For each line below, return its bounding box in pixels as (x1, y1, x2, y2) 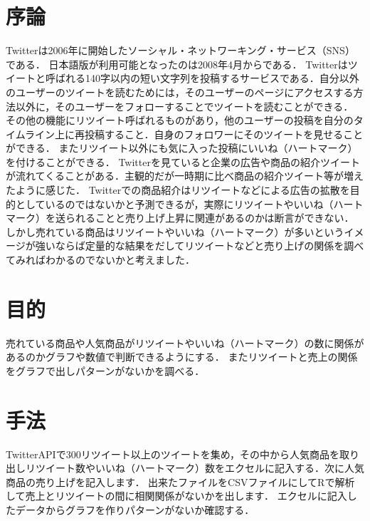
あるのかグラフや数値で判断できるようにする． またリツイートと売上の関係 (6, 349, 358, 364)
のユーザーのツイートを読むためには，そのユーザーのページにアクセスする (6, 84, 354, 99)
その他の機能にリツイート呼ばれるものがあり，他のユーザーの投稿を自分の (6, 113, 354, 128)
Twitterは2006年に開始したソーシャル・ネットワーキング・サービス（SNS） (6, 43, 355, 58)
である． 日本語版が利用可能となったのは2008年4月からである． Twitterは (6, 56, 348, 71)
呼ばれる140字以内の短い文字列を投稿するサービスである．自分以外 (45, 71, 359, 86)
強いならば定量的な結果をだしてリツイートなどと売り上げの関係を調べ (35, 238, 364, 253)
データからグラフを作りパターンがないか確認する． (15, 502, 255, 517)
